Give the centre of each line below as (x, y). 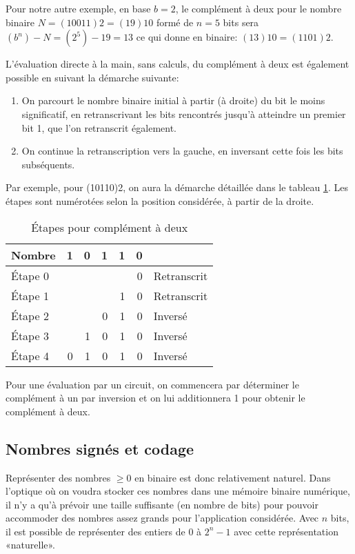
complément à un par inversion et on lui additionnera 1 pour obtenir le (155, 398)
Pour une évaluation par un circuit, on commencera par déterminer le (152, 384)
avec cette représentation (286, 531)
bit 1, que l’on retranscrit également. (99, 127)
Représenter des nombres (58, 477)
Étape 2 (30, 315)
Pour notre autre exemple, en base (78, 8)
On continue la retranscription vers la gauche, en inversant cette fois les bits (182, 151)
